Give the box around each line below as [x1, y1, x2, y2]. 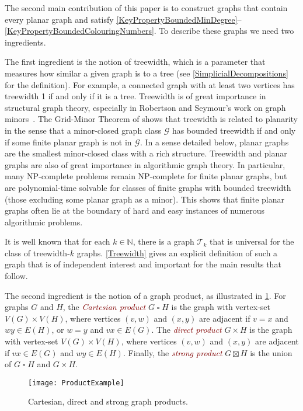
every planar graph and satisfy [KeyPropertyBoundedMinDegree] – [5, 13, 242, 25]
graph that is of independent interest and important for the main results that [5, 258, 281, 270]
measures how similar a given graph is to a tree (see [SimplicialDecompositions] [5, 67, 288, 79]
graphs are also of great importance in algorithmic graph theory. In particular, [5, 158, 285, 170]
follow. [5, 270, 28, 282]
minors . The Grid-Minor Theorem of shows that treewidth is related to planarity [5, 113, 298, 125]
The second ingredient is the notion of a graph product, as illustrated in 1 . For [5, 289, 286, 301]
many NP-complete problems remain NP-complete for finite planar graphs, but [5, 170, 287, 182]
